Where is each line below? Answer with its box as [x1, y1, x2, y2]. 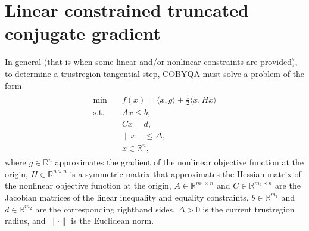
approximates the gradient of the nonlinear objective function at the [55, 156, 304, 168]
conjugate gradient [5, 21, 161, 45]
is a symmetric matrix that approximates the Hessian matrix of [70, 167, 301, 180]
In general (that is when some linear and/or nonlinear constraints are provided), [5, 56, 298, 68]
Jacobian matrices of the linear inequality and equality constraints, [5, 190, 249, 203]
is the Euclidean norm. [71, 214, 154, 227]
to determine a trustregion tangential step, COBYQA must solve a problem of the [5, 67, 305, 79]
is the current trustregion [202, 202, 295, 215]
